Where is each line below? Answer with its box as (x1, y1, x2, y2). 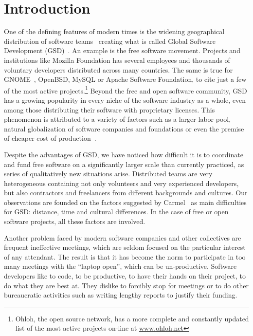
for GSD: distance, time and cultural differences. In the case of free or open (4, 206, 229, 217)
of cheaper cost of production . (4, 133, 96, 143)
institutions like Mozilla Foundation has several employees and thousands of (4, 55, 230, 65)
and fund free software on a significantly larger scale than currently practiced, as (4, 159, 244, 169)
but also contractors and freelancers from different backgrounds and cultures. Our (4, 187, 248, 198)
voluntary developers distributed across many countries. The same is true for (4, 64, 233, 75)
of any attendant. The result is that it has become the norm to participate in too (4, 251, 246, 261)
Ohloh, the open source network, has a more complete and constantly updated (15, 313, 249, 323)
